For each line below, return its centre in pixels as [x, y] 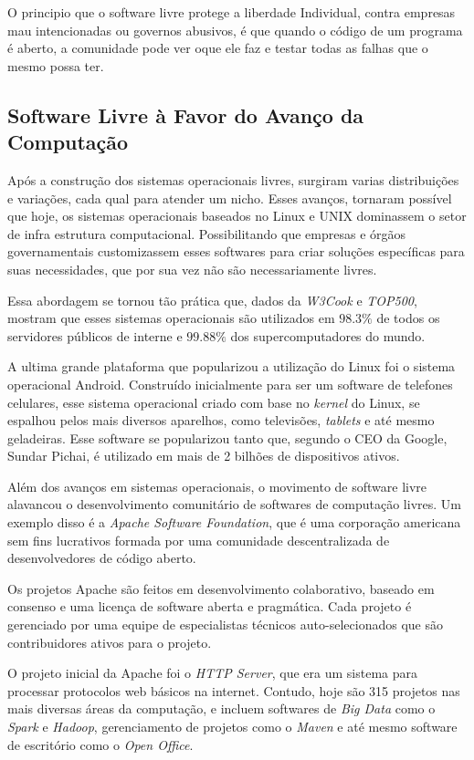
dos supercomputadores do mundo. [328, 335]
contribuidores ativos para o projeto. [110, 642]
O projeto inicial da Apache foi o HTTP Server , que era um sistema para [213, 673]
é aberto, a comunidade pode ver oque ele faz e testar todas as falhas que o [218, 48]
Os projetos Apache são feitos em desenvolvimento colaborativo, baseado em [221, 588]
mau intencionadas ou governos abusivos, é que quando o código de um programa [235, 30]
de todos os [408, 318]
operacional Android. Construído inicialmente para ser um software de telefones [230, 384]
